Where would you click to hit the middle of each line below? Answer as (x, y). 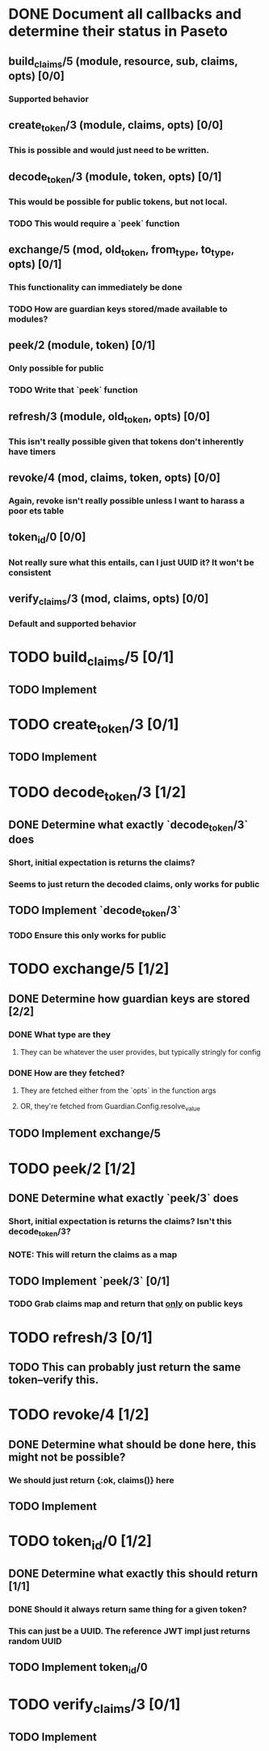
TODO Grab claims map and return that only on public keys (126, 1304)
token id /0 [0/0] (47, 538)
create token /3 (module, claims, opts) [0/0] (116, 126)
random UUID (35, 1641)
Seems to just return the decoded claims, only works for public (134, 884)
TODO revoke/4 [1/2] (79, 1415)
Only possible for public (56, 368)
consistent (30, 572)
